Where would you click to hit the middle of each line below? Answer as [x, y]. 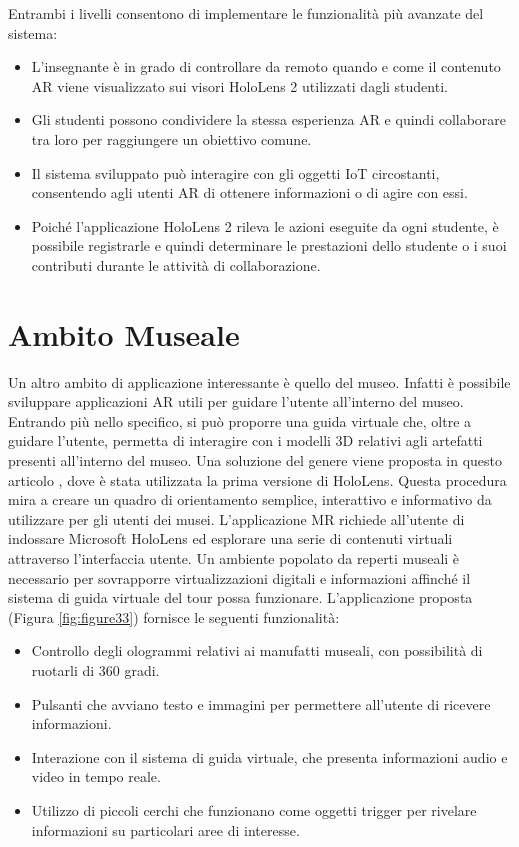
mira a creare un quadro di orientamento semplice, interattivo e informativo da [250, 499]
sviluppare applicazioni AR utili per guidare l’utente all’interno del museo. [236, 401]
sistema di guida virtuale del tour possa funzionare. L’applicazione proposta [240, 597]
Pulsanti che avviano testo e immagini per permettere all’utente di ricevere [261, 703]
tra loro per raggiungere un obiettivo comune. [171, 138]
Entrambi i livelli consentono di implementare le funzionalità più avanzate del [246, 13]
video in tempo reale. [96, 776]
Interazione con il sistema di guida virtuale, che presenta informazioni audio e [269, 756]
